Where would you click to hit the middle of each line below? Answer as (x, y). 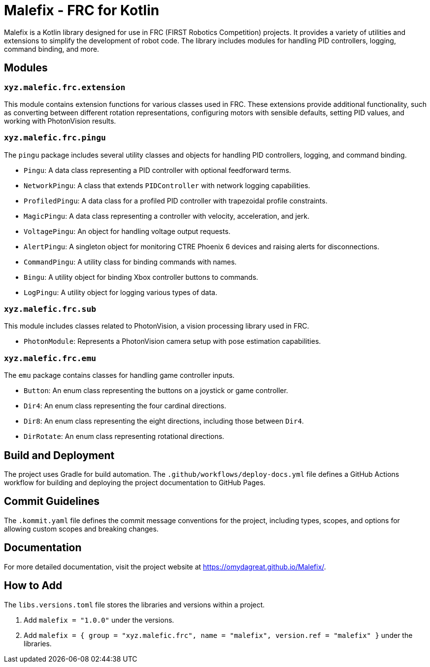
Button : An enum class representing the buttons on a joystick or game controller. (156, 391)
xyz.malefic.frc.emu (50, 358)
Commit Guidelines (52, 501)
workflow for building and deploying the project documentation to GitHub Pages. (135, 483)
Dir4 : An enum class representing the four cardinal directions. (125, 406)
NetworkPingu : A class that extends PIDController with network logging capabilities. (167, 185)
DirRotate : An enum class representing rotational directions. (124, 436)
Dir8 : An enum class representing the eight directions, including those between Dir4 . (164, 421)
